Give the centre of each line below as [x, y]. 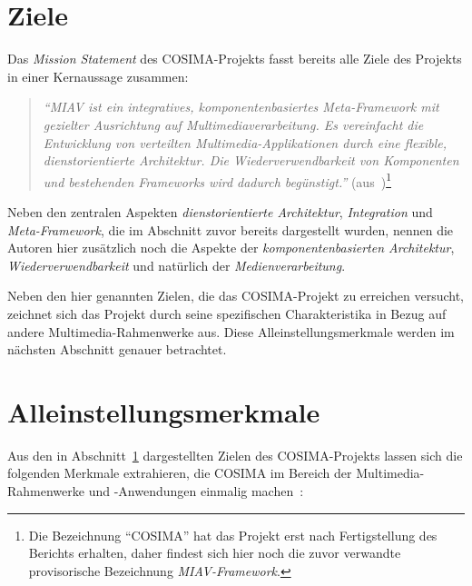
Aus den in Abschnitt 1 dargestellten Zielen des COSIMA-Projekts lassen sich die [235, 455]
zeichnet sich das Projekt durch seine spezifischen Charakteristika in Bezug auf [227, 313]
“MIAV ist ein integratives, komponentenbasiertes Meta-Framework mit [241, 107]
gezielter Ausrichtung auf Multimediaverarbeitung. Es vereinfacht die [233, 124]
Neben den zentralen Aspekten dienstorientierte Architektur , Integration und [220, 211]
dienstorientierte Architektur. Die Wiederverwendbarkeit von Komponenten [251, 160]
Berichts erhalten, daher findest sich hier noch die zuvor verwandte [215, 553]
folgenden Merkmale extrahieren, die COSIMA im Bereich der [180, 473]
